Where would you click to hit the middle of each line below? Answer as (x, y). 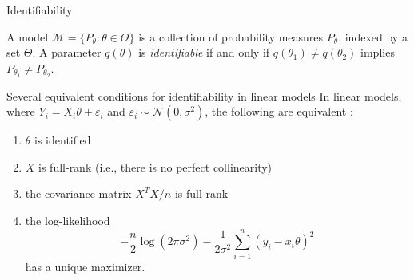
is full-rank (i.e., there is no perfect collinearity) (155, 166)
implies (378, 52)
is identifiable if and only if (204, 52)
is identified (63, 140)
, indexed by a (373, 36)
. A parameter (67, 52)
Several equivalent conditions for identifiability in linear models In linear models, (204, 95)
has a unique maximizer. (85, 266)
